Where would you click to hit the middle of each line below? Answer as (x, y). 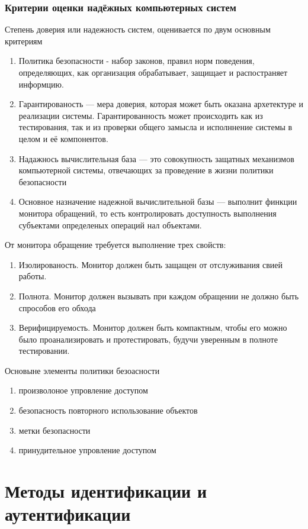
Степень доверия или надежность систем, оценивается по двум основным (138, 29)
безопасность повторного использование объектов (108, 410)
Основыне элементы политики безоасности (82, 370)
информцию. (41, 84)
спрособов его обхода (57, 307)
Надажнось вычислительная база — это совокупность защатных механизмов (156, 158)
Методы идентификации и (106, 491)
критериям (24, 41)
